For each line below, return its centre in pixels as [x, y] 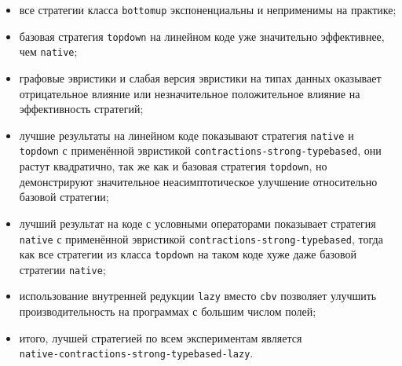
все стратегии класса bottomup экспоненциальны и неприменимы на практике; [208, 9]
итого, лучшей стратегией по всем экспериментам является [161, 337]
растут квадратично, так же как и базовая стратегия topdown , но [173, 166]
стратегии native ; [62, 269]
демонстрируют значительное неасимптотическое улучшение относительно [198, 181]
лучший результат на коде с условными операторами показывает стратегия [197, 223]
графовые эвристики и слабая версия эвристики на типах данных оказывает [200, 77]
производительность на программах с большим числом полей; [168, 311]
